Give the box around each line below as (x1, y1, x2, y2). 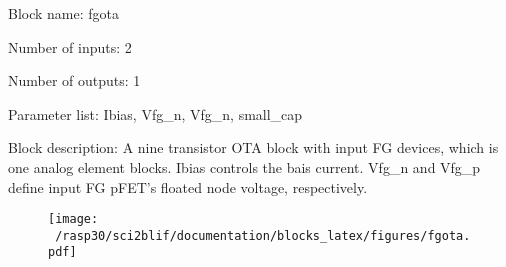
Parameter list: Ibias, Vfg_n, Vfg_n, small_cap (8, 103, 303, 124)
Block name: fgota (8, 3, 120, 23)
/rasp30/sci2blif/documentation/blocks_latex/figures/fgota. (55, 228, 471, 243)
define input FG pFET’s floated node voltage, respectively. (8, 176, 368, 197)
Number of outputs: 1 (8, 70, 141, 91)
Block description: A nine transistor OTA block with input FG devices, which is (8, 137, 499, 158)
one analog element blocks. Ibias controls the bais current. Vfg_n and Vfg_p (8, 156, 481, 177)
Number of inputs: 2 (8, 36, 132, 57)
